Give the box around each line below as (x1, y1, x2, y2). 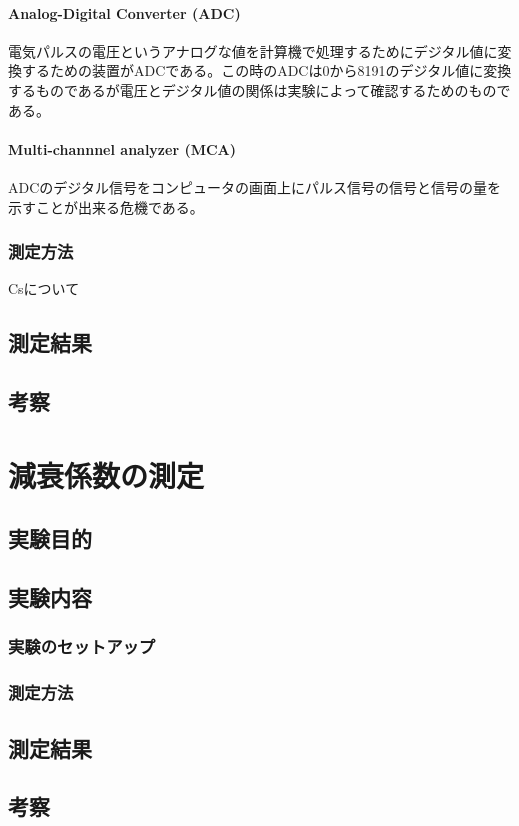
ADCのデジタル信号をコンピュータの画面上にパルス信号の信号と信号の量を (8, 176, 502, 197)
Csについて (8, 278, 80, 299)
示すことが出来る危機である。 (8, 196, 204, 217)
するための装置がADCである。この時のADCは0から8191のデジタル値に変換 (21, 60, 512, 81)
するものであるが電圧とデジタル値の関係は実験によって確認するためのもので (8, 79, 511, 100)
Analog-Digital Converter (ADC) (8, 2, 241, 23)
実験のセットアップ (8, 634, 156, 659)
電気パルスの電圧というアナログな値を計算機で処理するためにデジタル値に (8, 40, 498, 61)
